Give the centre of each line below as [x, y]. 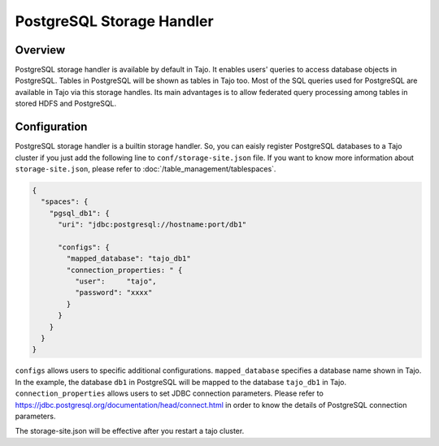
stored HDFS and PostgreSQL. [66, 104]
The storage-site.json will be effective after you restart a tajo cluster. [130, 431]
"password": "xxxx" [113, 293]
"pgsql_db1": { [79, 213]
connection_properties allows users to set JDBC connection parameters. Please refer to [170, 393]
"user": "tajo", [116, 281]
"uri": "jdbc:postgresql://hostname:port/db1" [152, 225]
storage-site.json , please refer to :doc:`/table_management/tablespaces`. [146, 169]
